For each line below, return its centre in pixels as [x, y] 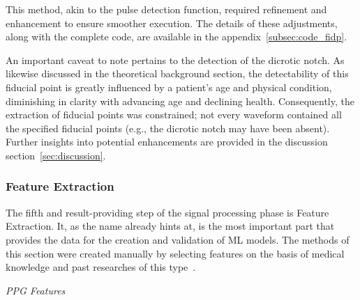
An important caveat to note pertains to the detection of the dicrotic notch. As [175, 60]
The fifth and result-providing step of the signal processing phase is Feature [167, 212]
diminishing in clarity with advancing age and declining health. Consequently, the [180, 101]
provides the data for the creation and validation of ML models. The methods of [178, 239]
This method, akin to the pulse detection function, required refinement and [166, 9]
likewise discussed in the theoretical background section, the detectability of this [177, 73]
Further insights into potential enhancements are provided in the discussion [167, 142]
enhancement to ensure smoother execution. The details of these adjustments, [172, 23]
